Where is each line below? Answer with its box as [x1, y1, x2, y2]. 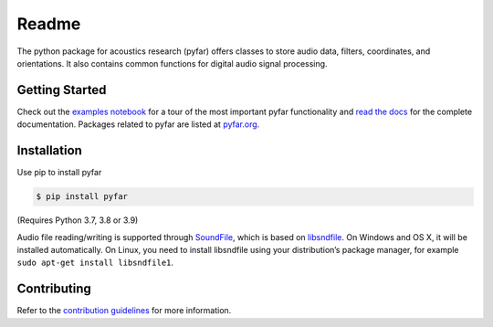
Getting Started [16, 82, 107, 98]
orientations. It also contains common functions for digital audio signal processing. [16, 58, 328, 69]
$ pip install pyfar [36, 192, 128, 202]
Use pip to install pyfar [16, 167, 102, 178]
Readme [16, 14, 81, 34]
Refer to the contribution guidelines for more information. [16, 305, 232, 316]
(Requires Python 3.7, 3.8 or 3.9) [16, 215, 139, 226]
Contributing [16, 281, 91, 297]
